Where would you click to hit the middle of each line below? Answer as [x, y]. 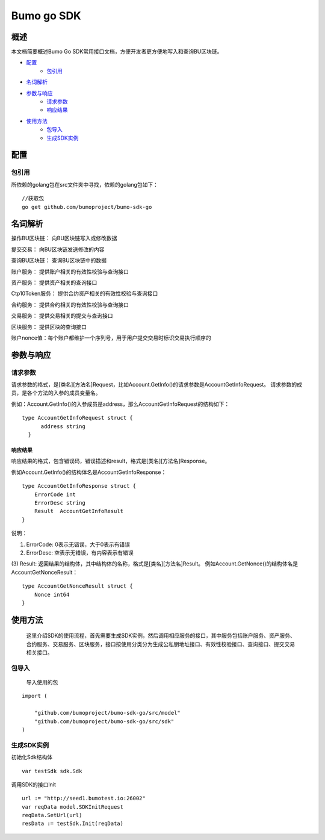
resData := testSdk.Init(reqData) [73, 824]
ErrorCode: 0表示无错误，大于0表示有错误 [78, 544]
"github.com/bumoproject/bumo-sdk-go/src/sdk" [104, 721]
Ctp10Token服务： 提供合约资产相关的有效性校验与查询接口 [85, 294]
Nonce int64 [52, 594]
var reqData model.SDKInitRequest [73, 807]
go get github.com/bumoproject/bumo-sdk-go [87, 207]
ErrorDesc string [60, 503]
